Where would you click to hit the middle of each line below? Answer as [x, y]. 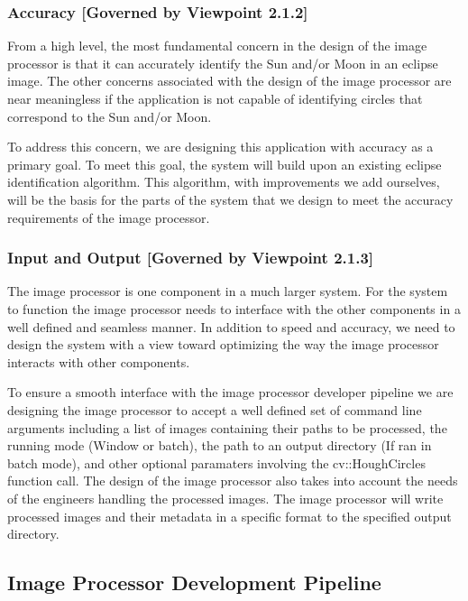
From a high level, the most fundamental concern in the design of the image [217, 46]
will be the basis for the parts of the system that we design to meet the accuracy [230, 199]
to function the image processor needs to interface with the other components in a [234, 308]
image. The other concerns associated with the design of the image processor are [229, 81]
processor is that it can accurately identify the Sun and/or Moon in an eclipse [223, 63]
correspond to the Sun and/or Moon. [110, 116]
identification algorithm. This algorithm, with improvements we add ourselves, [224, 182]
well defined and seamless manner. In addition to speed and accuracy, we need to [231, 326]
